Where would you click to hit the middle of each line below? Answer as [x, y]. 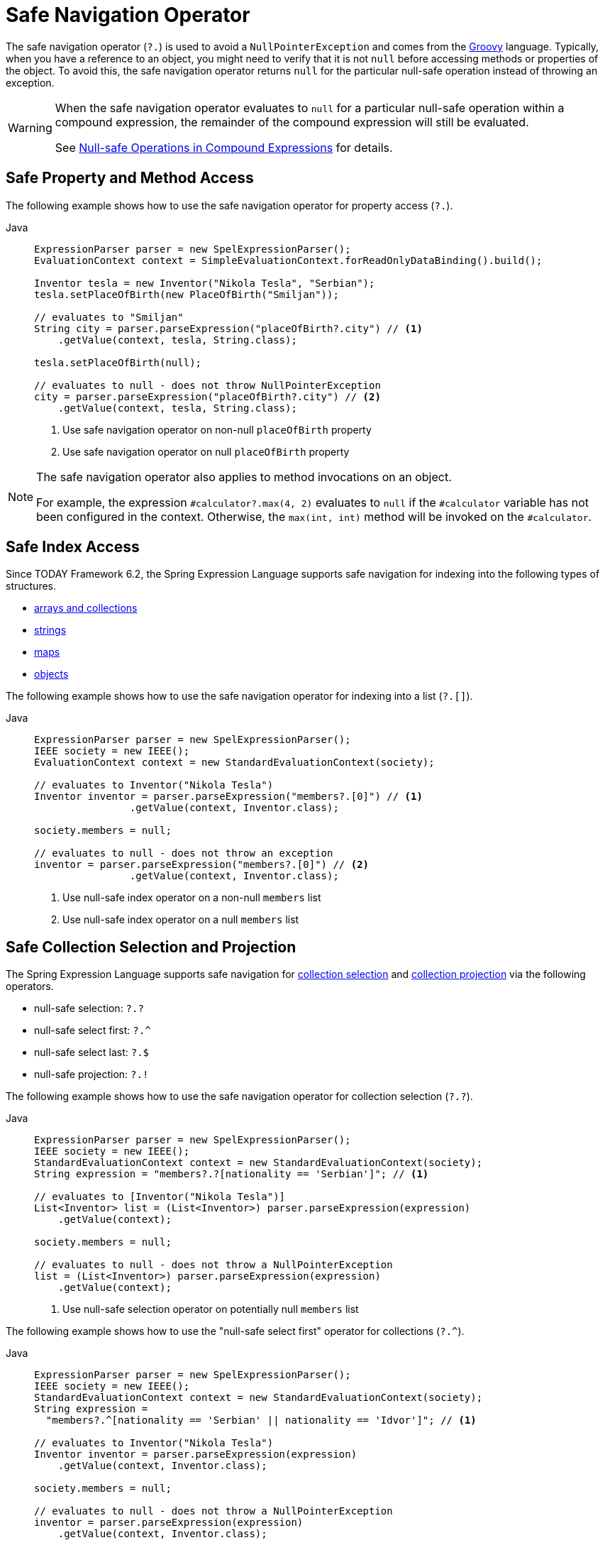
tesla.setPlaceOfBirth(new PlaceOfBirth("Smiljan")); [187, 294]
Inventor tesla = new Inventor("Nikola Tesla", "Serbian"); [205, 283]
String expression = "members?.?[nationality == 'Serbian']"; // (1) [232, 1174]
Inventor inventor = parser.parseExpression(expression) [196, 1455]
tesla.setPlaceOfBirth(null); [118, 362]
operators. [30, 986]
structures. [31, 586]
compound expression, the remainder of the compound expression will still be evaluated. [292, 122]
